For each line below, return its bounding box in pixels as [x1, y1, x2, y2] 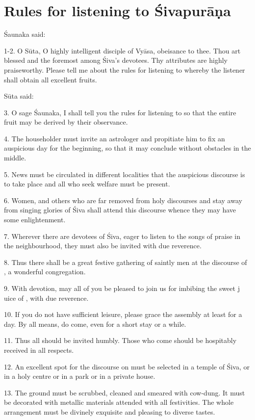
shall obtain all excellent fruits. [4, 74, 97, 84]
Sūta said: [4, 91, 34, 101]
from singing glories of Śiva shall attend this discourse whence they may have [4, 205, 236, 215]
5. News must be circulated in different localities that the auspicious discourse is [4, 169, 245, 179]
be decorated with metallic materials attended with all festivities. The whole [4, 397, 234, 407]
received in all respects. [4, 344, 74, 355]
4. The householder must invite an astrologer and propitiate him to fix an [4, 133, 225, 143]
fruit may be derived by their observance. [4, 117, 128, 127]
